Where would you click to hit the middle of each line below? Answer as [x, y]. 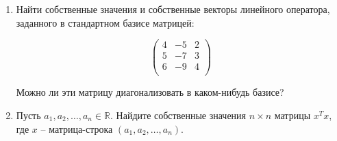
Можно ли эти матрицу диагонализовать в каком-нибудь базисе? [150, 92]
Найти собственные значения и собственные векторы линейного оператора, [173, 9]
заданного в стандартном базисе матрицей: [105, 22]
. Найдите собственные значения [178, 115]
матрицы [292, 115]
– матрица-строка [77, 128]
